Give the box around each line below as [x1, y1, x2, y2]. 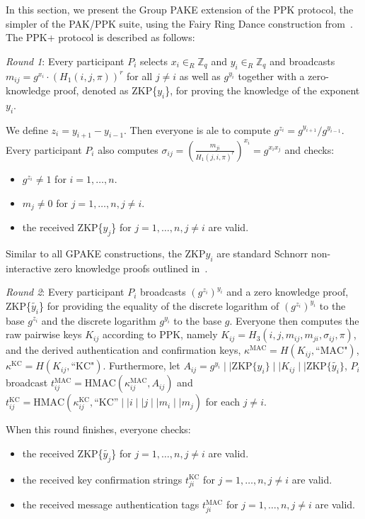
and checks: [284, 142, 335, 157]
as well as [179, 68, 221, 83]
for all [126, 68, 153, 83]
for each [205, 394, 241, 409]
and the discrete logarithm [41, 313, 156, 328]
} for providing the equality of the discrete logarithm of [39, 298, 279, 313]
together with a [238, 68, 305, 83]
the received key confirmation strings [22, 471, 182, 486]
